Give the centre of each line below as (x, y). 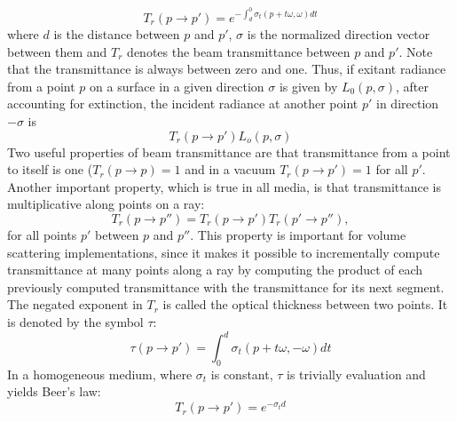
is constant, (242, 374)
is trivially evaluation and (356, 374)
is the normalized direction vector (339, 34)
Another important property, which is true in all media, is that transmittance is (225, 186)
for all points (42, 234)
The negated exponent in (75, 304)
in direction (408, 104)
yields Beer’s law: (54, 391)
